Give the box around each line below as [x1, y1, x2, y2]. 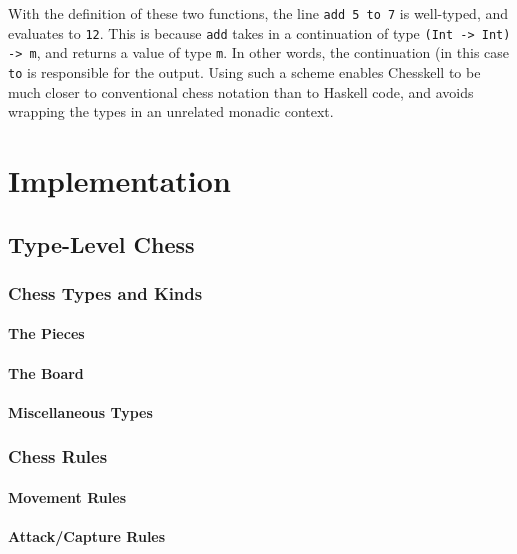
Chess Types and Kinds [8, 280, 203, 305]
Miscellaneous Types [8, 401, 153, 422]
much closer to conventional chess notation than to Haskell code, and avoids [8, 81, 474, 102]
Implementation [8, 160, 231, 200]
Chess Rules [8, 444, 108, 469]
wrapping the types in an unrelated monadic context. [8, 101, 334, 122]
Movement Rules [8, 486, 127, 507]
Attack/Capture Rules [8, 526, 166, 546]
